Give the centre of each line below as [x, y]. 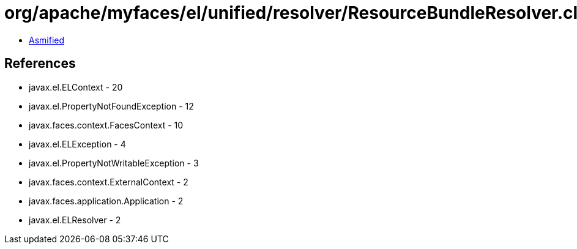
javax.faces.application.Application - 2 [106, 201]
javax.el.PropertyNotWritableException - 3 [114, 163]
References [40, 64]
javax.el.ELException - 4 [77, 144]
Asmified [47, 40]
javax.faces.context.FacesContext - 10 [106, 125]
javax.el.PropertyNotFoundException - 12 [111, 106]
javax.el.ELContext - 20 [76, 87]
